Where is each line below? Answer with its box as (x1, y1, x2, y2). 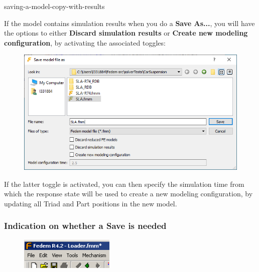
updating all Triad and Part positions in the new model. (4, 198, 177, 208)
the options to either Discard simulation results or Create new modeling (4, 28, 248, 38)
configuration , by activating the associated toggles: (4, 37, 166, 48)
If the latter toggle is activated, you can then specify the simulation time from (4, 178, 244, 189)
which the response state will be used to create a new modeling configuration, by (4, 188, 253, 199)
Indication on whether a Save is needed (4, 219, 167, 232)
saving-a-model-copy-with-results (4, 1, 105, 11)
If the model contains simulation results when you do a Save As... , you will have (4, 18, 255, 28)
